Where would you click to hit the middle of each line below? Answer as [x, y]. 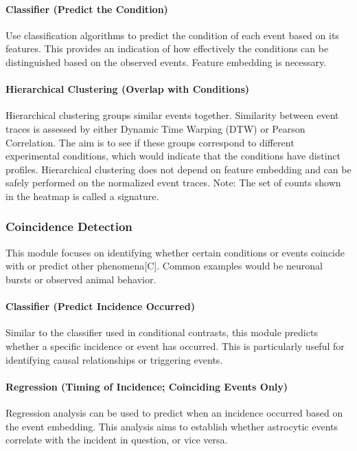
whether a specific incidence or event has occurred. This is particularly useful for [175, 345]
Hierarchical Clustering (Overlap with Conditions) [128, 89]
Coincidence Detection [69, 227]
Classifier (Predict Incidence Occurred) [100, 306]
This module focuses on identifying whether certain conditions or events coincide [175, 252]
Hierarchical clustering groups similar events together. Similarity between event [172, 115]
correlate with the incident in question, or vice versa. [117, 440]
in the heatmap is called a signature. [82, 196]
